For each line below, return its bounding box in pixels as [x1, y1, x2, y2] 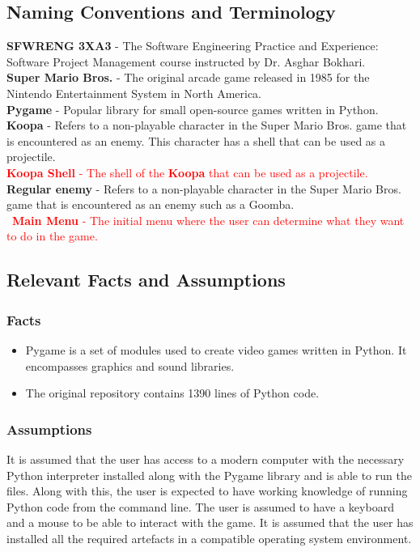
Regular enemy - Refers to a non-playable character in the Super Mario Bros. [6, 180, 401, 197]
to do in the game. [6, 227, 98, 244]
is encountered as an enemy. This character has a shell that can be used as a [6, 132, 386, 149]
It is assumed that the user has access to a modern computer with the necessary [6, 450, 405, 467]
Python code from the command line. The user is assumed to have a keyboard [6, 498, 394, 515]
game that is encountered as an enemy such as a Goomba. [6, 196, 295, 213]
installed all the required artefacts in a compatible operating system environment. [6, 529, 412, 546]
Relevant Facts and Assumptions [6, 267, 286, 292]
